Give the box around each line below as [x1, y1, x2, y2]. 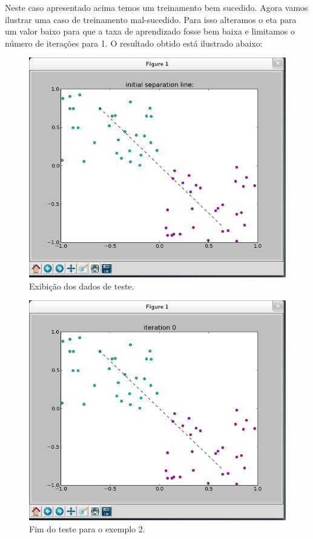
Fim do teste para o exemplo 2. [29, 522, 145, 535]
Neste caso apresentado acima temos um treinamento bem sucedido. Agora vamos [5, 1, 308, 13]
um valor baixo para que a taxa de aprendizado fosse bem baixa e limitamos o [5, 25, 295, 38]
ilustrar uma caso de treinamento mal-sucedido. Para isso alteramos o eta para [5, 13, 297, 25]
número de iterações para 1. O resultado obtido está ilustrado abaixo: [5, 36, 263, 49]
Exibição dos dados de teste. [29, 279, 134, 292]
